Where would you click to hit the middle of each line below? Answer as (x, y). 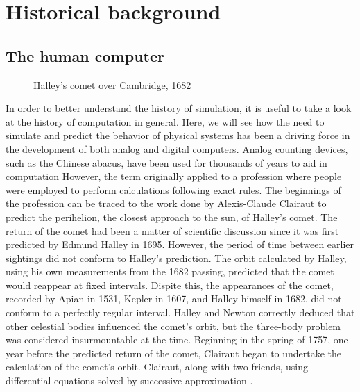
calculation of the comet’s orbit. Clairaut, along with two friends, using (157, 367)
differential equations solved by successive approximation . (129, 381)
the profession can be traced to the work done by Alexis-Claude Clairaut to (166, 203)
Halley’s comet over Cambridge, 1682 (112, 84)
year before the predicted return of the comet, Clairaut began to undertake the (174, 353)
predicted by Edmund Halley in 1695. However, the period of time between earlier (180, 244)
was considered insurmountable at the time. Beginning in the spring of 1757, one (177, 340)
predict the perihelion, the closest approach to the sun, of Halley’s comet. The (172, 217)
